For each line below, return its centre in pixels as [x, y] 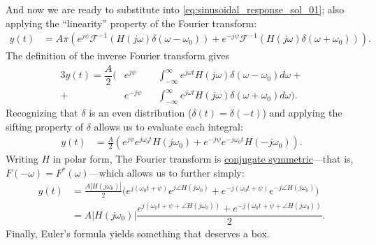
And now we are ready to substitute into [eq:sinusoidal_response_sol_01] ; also [175, 9]
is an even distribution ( [140, 113]
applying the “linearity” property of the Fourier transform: [131, 23]
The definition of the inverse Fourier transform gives [117, 55]
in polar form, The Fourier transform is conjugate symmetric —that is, [203, 159]
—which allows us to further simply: [167, 173]
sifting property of [45, 126]
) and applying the [302, 113]
